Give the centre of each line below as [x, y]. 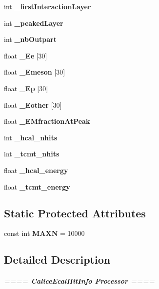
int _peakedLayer [34, 23]
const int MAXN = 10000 [44, 233]
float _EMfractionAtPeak [47, 121]
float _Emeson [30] [35, 72]
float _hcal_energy [36, 170]
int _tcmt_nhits [32, 154]
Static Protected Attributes [75, 213]
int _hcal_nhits [31, 137]
